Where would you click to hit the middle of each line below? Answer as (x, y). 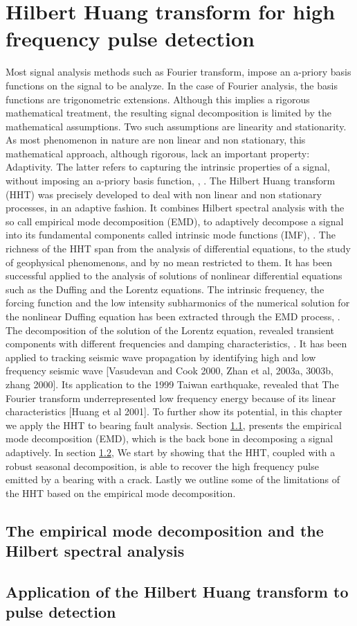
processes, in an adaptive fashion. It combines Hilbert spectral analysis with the (175, 208)
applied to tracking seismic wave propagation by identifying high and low (161, 357)
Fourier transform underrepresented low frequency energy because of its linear (171, 398)
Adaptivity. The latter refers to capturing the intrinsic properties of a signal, (168, 167)
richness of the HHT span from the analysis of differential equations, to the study (178, 249)
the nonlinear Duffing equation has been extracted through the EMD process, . (173, 316)
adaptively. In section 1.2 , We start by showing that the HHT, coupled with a (171, 452)
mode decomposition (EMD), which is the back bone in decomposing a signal (170, 438)
